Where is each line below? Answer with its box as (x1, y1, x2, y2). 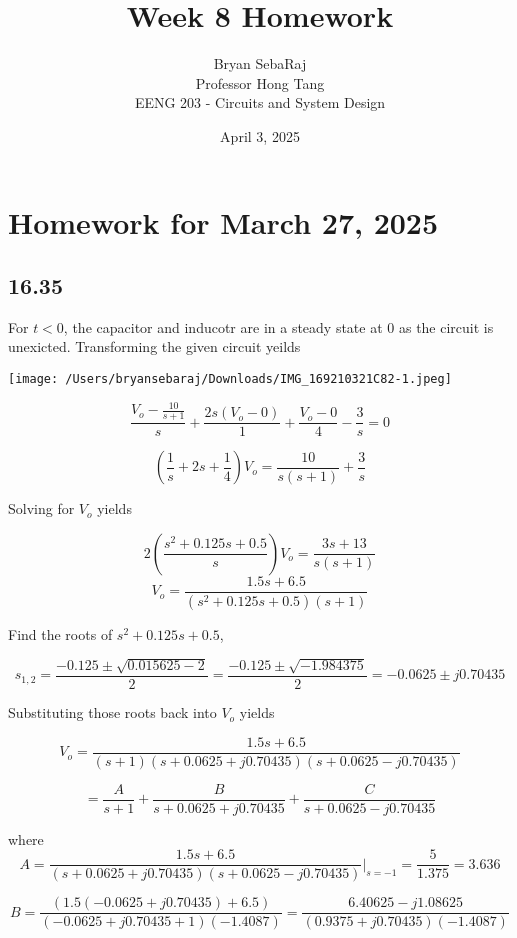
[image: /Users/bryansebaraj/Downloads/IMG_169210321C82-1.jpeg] (8, 372, 452, 387)
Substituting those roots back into (8, 702, 217, 723)
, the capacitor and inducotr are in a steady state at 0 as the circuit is (63, 316, 494, 337)
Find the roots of (8, 623, 113, 644)
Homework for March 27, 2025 (8, 201, 439, 242)
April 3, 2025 (220, 125, 300, 146)
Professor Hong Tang (195, 72, 325, 93)
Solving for (8, 498, 75, 519)
